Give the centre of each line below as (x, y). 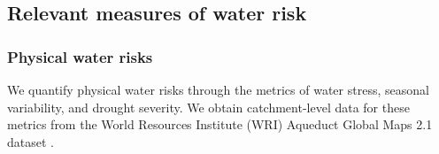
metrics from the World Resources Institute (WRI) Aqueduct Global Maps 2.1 (220, 124)
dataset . (31, 141)
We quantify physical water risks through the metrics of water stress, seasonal (218, 89)
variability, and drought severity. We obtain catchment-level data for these (208, 107)
